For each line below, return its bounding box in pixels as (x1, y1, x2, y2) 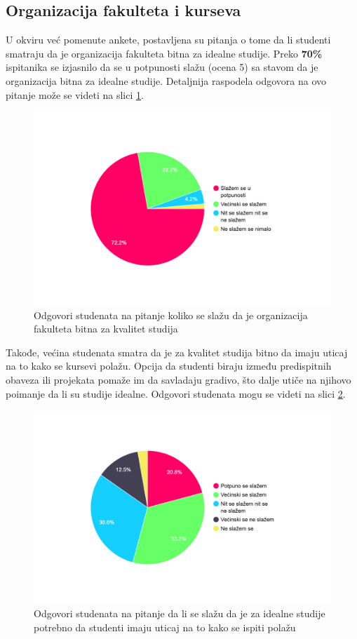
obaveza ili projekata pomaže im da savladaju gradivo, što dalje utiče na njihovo (6, 372, 351, 386)
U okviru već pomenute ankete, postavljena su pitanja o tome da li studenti (6, 32, 331, 47)
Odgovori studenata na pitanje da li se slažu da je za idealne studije (34, 606, 325, 621)
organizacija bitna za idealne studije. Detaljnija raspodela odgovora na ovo (6, 73, 327, 88)
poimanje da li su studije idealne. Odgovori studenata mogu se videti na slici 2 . (6, 386, 346, 401)
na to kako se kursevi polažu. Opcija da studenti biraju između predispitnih (6, 358, 332, 373)
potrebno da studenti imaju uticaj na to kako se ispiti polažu (34, 620, 296, 635)
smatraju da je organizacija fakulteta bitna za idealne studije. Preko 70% (6, 46, 323, 60)
